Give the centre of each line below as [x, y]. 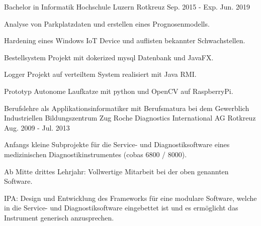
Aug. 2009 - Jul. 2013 [37, 127]
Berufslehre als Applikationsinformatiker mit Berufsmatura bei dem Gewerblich [127, 108]
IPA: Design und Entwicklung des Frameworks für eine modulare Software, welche [130, 198]
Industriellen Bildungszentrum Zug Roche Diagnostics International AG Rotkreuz [130, 118]
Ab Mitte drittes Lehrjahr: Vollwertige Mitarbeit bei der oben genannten [116, 171]
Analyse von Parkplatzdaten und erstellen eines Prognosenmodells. [107, 23]
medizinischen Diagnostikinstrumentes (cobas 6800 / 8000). [96, 154]
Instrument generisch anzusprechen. [59, 217]
